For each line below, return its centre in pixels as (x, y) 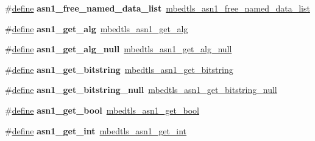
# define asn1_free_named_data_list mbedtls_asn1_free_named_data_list (157, 8)
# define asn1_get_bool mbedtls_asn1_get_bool (102, 110)
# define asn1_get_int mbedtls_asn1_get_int (96, 130)
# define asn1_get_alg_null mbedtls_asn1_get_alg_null (119, 49)
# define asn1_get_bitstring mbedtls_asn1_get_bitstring (119, 69)
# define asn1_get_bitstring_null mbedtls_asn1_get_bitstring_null (141, 90)
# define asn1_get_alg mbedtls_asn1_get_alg (97, 28)
